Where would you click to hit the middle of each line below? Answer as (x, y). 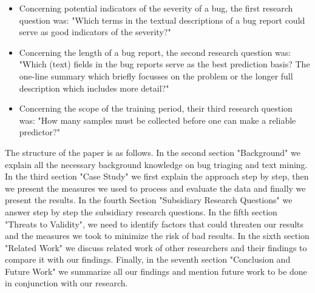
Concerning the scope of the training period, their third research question (156, 108)
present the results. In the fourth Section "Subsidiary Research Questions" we (149, 200)
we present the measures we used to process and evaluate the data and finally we (155, 188)
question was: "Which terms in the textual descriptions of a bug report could (162, 20)
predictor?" (39, 132)
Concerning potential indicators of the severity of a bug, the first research (156, 8)
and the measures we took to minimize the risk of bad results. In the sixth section (157, 236)
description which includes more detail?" (94, 88)
